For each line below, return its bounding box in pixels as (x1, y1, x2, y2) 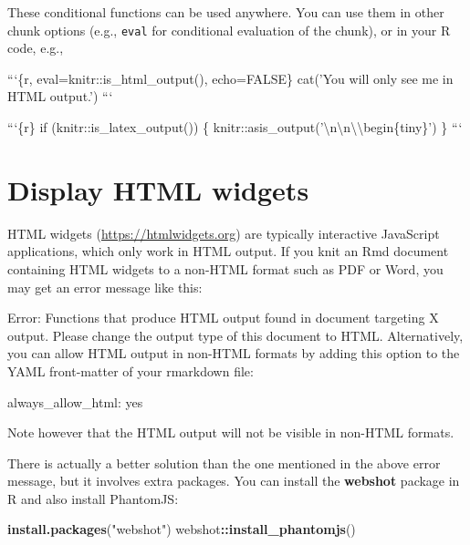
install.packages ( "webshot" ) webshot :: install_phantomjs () (7, 519, 356, 539)
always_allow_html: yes (7, 392, 143, 411)
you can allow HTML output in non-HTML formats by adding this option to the (7, 344, 460, 363)
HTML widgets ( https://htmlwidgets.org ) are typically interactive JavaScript (7, 223, 440, 242)
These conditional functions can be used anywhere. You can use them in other (7, 3, 444, 21)
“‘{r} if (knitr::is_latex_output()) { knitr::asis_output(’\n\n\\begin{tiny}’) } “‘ (7, 118, 463, 137)
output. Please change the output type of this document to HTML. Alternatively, (7, 325, 464, 344)
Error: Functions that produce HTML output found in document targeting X (7, 308, 439, 327)
